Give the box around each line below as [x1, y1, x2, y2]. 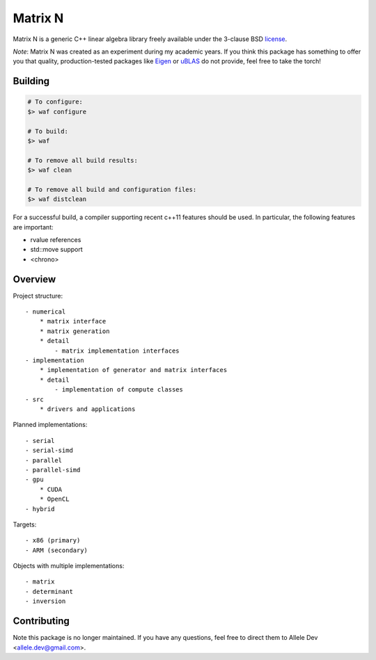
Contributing [13, 615, 70, 627]
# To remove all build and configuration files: [27, 185, 197, 193]
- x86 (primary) [25, 536, 81, 545]
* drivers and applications [39, 405, 136, 413]
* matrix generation [39, 327, 110, 335]
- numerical [25, 308, 66, 316]
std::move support [30, 246, 83, 254]
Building [13, 75, 50, 87]
